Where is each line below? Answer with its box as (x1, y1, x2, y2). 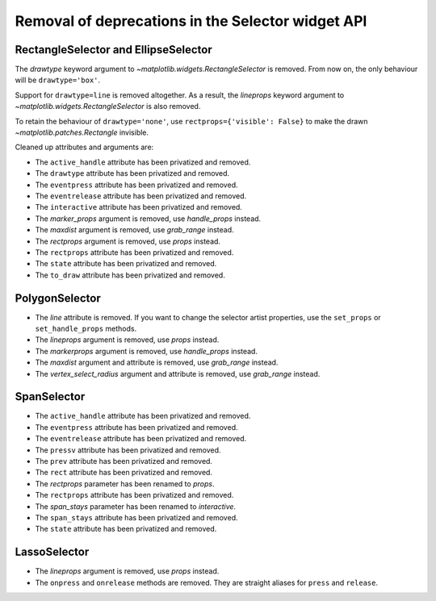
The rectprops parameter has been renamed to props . (35, 478, 215, 488)
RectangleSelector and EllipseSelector (15, 43, 213, 56)
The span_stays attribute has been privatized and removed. (35, 512, 238, 522)
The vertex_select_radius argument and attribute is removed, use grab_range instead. (35, 369, 321, 378)
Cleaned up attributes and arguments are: (15, 142, 154, 152)
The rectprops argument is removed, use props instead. (35, 236, 221, 246)
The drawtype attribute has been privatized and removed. (35, 169, 230, 178)
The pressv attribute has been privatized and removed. (35, 444, 221, 455)
